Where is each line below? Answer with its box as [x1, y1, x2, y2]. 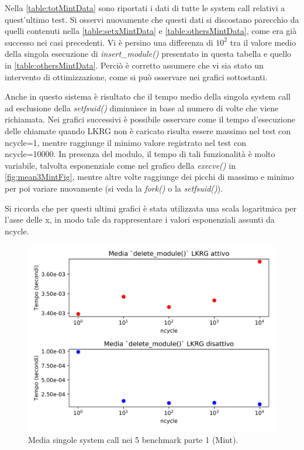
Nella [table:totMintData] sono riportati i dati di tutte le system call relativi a [5, 2, 285, 13]
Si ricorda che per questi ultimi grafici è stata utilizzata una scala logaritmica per [5, 202, 297, 214]
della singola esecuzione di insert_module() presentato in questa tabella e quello [5, 47, 292, 60]
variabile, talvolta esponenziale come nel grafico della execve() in [5, 159, 236, 171]
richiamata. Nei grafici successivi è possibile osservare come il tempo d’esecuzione [5, 113, 295, 125]
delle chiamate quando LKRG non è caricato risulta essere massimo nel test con [5, 124, 291, 137]
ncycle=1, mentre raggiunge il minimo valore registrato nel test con [5, 136, 246, 148]
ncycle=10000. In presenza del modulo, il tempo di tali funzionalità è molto [5, 148, 275, 160]
